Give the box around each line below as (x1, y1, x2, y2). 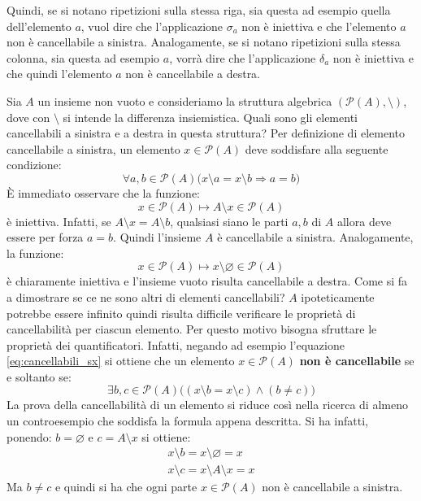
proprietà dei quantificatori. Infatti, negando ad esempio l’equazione (7, 336, 345, 353)
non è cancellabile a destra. (125, 65, 261, 82)
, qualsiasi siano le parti (170, 212, 289, 229)
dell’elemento (7, 17, 72, 34)
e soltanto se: (7, 368, 72, 385)
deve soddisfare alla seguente (245, 140, 388, 157)
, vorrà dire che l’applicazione (169, 49, 316, 66)
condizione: (7, 156, 62, 173)
